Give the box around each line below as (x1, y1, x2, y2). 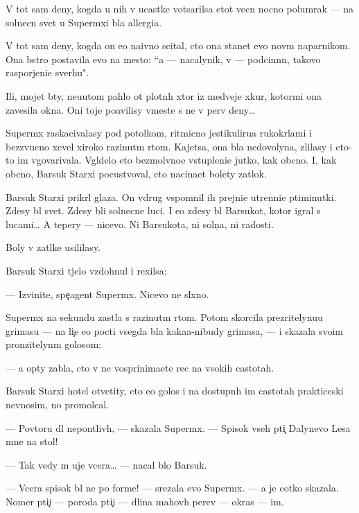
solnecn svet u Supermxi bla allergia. (6, 15, 162, 29)
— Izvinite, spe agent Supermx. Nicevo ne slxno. (6, 286, 209, 301)
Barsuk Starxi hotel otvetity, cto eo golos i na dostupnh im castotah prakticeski (6, 383, 344, 398)
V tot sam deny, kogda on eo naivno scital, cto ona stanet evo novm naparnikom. (6, 38, 351, 53)
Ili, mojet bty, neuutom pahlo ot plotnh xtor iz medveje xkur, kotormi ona (6, 88, 322, 103)
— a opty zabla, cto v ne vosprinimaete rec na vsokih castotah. (6, 360, 274, 374)
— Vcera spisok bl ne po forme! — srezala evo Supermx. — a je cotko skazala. (6, 480, 339, 495)
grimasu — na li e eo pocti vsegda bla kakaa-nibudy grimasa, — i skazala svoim (6, 323, 343, 338)
